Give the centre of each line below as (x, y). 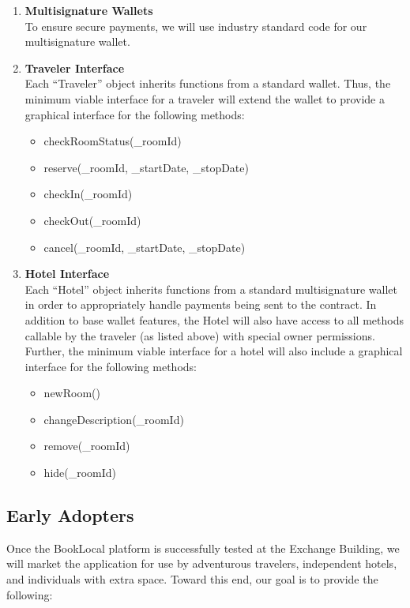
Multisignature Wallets (89, 10)
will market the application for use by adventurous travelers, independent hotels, (202, 563)
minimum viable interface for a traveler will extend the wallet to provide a (205, 98)
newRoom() (72, 393)
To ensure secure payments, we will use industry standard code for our (196, 26)
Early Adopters (70, 515)
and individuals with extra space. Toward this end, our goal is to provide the (192, 579)
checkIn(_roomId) (88, 194)
